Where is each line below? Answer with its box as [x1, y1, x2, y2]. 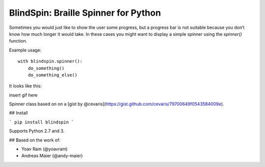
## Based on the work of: [9, 137, 61, 143]
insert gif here [9, 92, 38, 98]
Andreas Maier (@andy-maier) [21, 153, 83, 159]
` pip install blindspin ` [9, 119, 74, 125]
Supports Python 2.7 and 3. [9, 128, 65, 134]
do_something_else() [27, 72, 78, 78]
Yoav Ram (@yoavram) [21, 146, 68, 152]
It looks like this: [9, 83, 42, 89]
